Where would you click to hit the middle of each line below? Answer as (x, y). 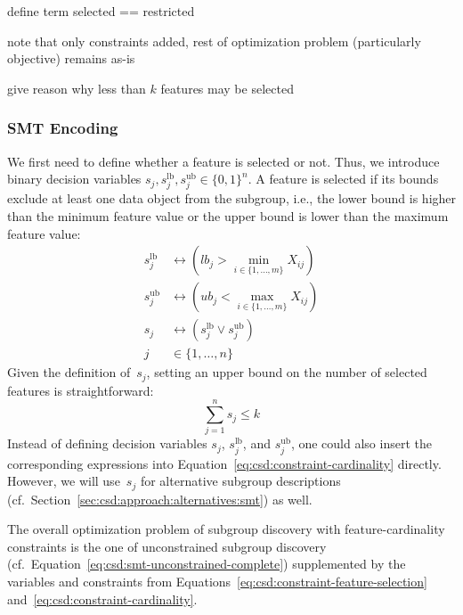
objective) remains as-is (71, 58)
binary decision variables (74, 179)
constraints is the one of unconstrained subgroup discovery (167, 546)
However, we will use (64, 481)
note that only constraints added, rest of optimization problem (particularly (214, 41)
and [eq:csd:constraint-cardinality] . (102, 599)
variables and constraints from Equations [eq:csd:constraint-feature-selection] (217, 581)
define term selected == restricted (101, 11)
